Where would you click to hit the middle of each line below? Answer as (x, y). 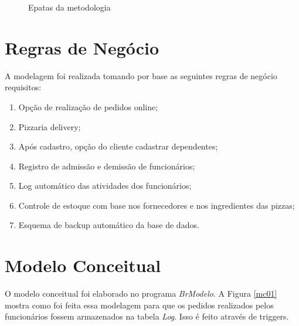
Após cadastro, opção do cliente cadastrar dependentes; (118, 146)
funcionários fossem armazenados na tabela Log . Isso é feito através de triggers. (147, 316)
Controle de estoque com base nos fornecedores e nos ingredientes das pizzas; (157, 205)
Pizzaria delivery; (50, 126)
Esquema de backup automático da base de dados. (109, 225)
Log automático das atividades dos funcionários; (105, 186)
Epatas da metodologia (69, 7)
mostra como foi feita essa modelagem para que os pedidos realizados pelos (139, 305)
